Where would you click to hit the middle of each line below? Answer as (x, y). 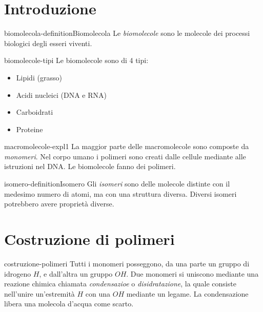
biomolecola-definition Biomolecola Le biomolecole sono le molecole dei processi (127, 33)
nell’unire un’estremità (39, 293)
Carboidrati (35, 112)
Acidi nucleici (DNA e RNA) (61, 95)
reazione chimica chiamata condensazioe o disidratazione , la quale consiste (120, 284)
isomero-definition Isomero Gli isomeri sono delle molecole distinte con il (117, 184)
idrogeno (18, 273)
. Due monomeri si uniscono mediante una (193, 273)
